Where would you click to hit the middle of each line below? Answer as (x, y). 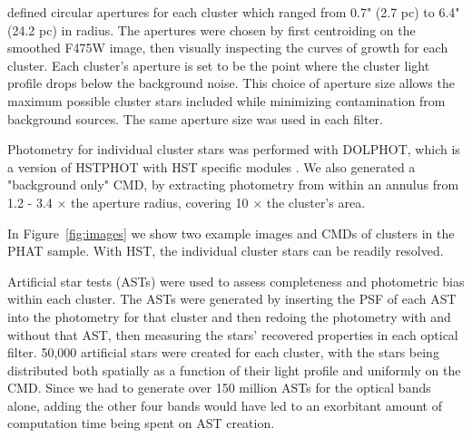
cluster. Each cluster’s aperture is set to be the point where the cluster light (219, 65)
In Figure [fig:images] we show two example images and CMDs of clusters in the (231, 233)
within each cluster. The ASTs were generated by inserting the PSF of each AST (232, 299)
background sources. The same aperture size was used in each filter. (195, 118)
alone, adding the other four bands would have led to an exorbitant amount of (225, 405)
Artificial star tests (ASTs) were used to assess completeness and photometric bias (236, 281)
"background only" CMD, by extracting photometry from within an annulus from (233, 185)
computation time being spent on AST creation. (141, 423)
